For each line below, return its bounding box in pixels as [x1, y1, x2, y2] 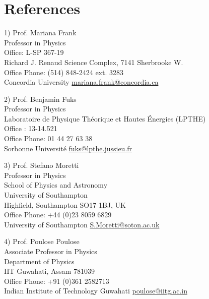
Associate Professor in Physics [4, 246, 97, 256]
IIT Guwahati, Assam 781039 [4, 266, 95, 276]
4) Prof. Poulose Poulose [4, 236, 80, 247]
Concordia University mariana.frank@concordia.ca [4, 77, 159, 87]
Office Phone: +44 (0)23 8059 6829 [4, 209, 112, 220]
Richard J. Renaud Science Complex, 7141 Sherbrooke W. [4, 56, 183, 67]
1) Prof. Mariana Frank [4, 27, 77, 38]
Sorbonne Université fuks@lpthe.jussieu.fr [4, 143, 132, 153]
